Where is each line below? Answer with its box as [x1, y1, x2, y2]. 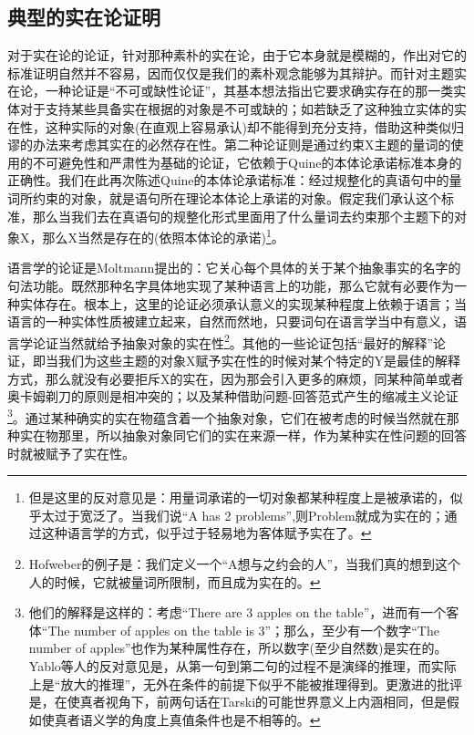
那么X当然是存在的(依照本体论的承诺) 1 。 [42, 225, 284, 246]
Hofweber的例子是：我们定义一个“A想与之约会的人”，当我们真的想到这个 [28, 554, 461, 574]
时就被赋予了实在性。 [7, 443, 135, 462]
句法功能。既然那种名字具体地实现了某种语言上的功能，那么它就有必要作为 [7, 275, 454, 295]
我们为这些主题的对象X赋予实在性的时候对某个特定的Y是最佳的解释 [57, 351, 460, 370]
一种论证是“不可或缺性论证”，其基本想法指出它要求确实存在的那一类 [45, 81, 454, 100]
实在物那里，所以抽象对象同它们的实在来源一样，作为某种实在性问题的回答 [19, 426, 467, 445]
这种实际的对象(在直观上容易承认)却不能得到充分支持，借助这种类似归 [45, 117, 464, 136]
